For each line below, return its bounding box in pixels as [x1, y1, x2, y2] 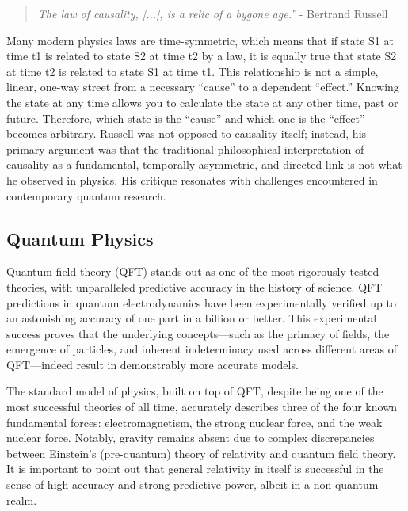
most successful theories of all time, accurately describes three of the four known [6, 399, 398, 415]
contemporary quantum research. [6, 187, 166, 204]
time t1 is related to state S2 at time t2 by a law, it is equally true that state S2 [6, 48, 397, 64]
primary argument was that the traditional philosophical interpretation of [6, 140, 364, 157]
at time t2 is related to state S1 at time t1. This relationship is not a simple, [6, 63, 379, 79]
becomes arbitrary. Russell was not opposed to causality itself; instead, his [6, 125, 367, 142]
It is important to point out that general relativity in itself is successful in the [6, 460, 384, 477]
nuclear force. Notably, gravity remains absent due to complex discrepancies [6, 429, 375, 446]
